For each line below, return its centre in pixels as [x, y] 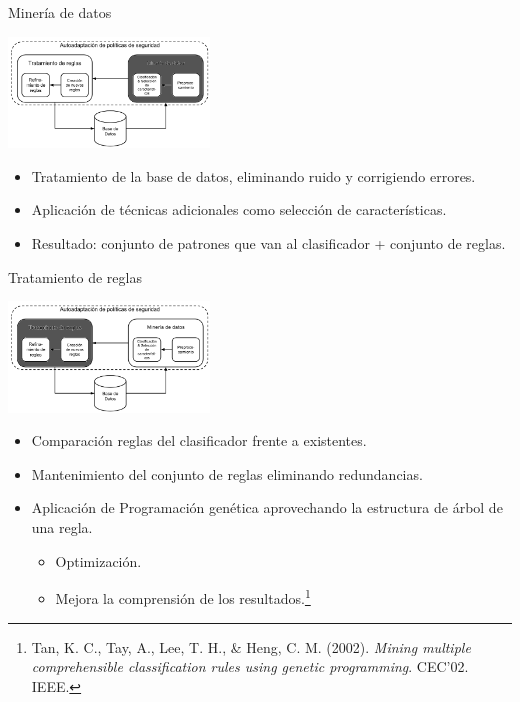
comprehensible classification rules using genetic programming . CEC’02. [250, 666]
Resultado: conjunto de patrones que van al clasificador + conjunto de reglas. [268, 242]
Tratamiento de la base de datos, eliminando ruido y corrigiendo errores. [253, 175]
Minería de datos [60, 12]
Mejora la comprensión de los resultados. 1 [183, 596]
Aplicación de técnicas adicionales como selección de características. [239, 209]
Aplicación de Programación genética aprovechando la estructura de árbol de [267, 507]
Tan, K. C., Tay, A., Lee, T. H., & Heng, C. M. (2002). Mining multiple [251, 646]
